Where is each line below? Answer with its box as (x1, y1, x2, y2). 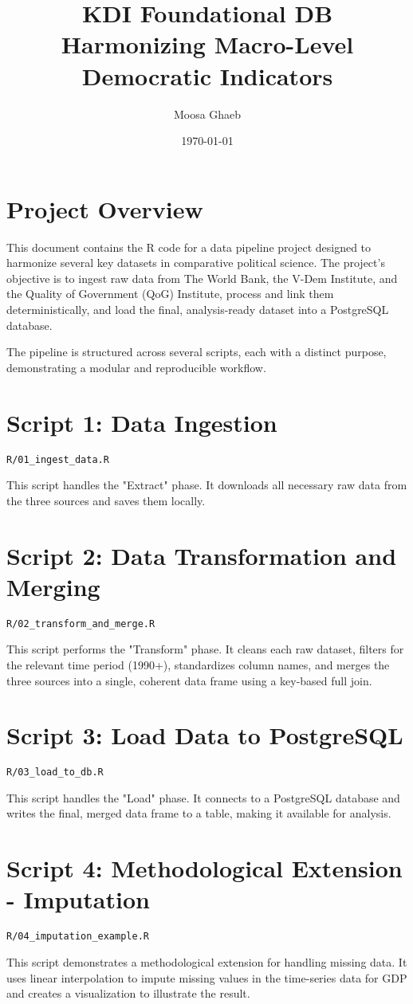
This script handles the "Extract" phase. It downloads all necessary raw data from (6, 477, 407, 493)
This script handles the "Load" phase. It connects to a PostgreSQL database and (6, 789, 400, 806)
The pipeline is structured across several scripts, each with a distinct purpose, (6, 343, 387, 360)
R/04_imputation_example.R (6, 931, 149, 943)
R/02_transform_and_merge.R (6, 618, 155, 629)
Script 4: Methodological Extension (6, 852, 403, 884)
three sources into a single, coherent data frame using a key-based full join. (6, 672, 372, 688)
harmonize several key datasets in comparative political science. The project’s (6, 254, 385, 271)
